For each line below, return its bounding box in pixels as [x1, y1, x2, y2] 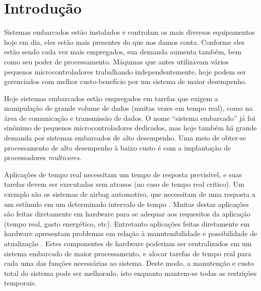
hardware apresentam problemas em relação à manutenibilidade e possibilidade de [4, 228, 257, 239]
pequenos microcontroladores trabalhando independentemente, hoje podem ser [4, 66, 246, 77]
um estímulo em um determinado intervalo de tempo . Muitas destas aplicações [4, 198, 249, 209]
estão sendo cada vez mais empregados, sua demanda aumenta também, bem [4, 46, 241, 57]
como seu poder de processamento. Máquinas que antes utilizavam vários [4, 56, 229, 66]
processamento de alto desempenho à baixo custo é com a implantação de [4, 142, 231, 153]
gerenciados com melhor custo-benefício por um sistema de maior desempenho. [4, 76, 247, 87]
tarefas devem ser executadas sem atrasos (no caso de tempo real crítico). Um [4, 179, 244, 189]
